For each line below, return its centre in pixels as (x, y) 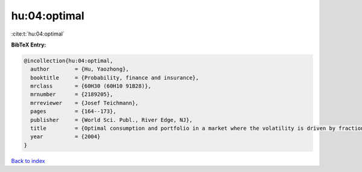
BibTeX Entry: (29, 45)
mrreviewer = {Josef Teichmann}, (84, 103)
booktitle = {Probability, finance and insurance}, (115, 78)
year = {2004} (65, 137)
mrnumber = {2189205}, (72, 94)
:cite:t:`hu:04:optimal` (38, 34)
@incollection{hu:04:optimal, (68, 61)
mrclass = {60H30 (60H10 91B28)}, (91, 86)
